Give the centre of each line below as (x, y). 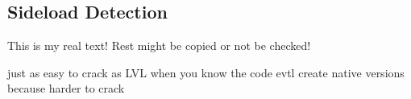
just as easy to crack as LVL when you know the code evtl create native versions (206, 72)
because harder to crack (66, 88)
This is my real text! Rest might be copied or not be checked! (159, 45)
